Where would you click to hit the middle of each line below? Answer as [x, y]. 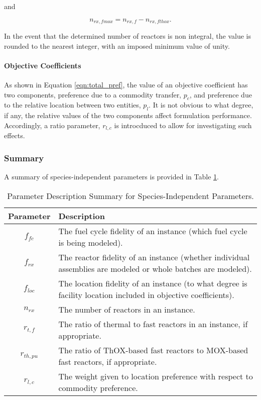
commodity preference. [98, 387]
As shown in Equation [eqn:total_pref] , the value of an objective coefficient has [126, 85]
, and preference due [221, 94]
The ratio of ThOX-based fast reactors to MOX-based [153, 350]
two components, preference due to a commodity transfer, [93, 94]
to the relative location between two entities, [73, 105]
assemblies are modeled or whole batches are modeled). [155, 268]
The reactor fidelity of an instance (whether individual [154, 257]
